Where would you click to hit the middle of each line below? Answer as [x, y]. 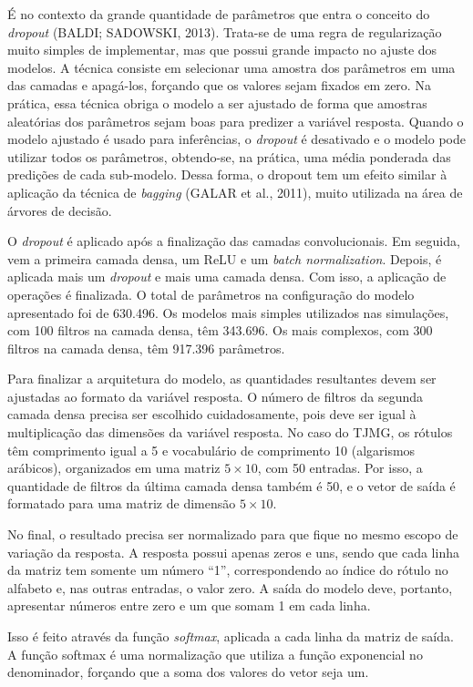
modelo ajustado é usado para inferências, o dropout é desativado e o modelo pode [236, 139]
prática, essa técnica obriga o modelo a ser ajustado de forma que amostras [217, 103]
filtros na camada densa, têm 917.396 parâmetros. [146, 348]
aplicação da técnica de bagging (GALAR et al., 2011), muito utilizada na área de [235, 192]
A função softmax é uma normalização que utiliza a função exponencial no [215, 654]
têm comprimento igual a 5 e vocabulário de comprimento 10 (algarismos [211, 450]
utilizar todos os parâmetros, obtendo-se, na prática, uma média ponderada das [229, 156]
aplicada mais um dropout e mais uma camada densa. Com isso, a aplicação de [227, 277]
